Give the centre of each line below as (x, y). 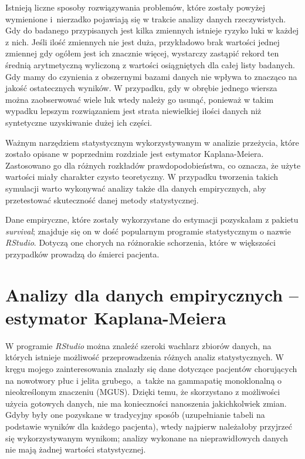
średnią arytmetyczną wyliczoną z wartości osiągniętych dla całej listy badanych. (150, 64)
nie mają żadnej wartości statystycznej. (76, 449)
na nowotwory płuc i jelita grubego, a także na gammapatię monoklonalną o (144, 380)
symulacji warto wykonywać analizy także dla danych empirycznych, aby (136, 188)
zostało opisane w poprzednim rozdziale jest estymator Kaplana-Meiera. (135, 154)
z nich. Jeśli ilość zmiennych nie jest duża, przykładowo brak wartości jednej (143, 41)
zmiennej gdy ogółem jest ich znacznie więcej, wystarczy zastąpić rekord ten (142, 53)
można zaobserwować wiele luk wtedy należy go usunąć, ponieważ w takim (140, 99)
